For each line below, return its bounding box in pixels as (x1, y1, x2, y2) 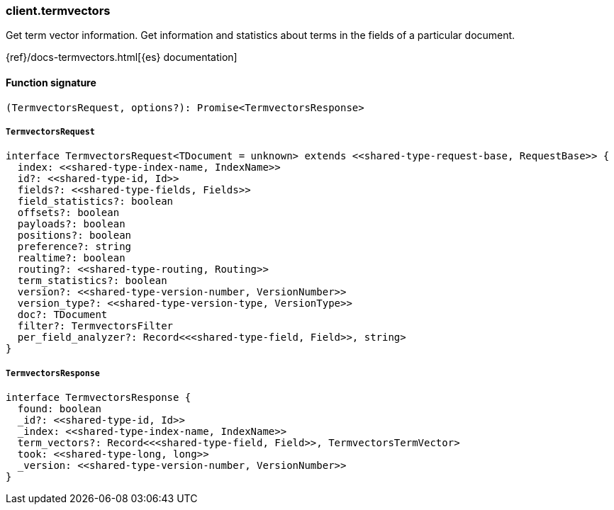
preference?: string (17, 241, 132, 253)
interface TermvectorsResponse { (6, 392, 191, 404)
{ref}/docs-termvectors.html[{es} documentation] (6, 51, 238, 64)
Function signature (6, 76, 96, 89)
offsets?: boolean (17, 207, 120, 219)
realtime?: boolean (17, 252, 125, 264)
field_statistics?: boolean (17, 195, 174, 208)
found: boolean (17, 403, 101, 415)
